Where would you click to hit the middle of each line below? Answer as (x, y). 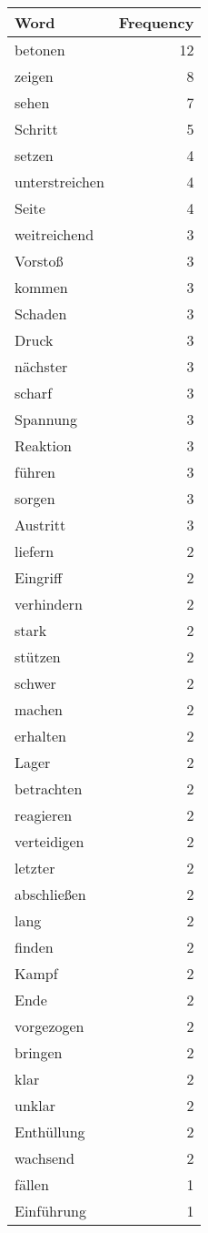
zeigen (34, 76)
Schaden (41, 313)
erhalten (40, 736)
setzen (34, 155)
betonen (40, 50)
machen (39, 709)
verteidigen (50, 841)
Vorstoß (39, 261)
